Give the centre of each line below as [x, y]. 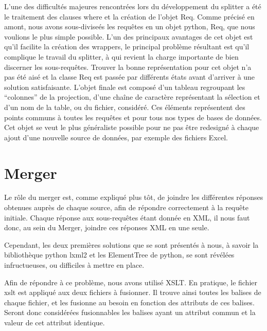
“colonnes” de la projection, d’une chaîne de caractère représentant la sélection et [132, 97]
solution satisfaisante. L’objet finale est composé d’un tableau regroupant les [125, 87]
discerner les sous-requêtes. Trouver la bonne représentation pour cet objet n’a [128, 67]
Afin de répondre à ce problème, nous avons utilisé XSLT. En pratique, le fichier [131, 282]
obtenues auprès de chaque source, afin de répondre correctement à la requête [126, 207]
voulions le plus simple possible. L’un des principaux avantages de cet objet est [129, 36]
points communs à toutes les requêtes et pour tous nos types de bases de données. [133, 117]
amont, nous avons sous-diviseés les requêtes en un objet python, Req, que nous [130, 26]
